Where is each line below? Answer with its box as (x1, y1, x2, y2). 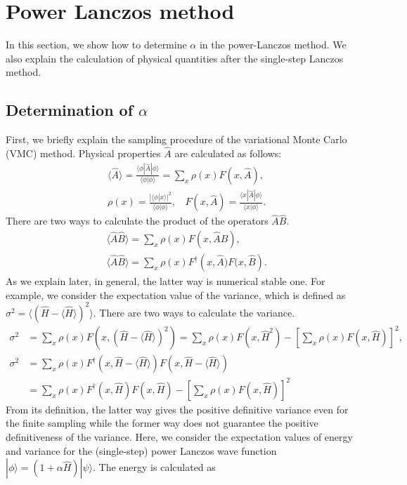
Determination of (6, 99, 134, 121)
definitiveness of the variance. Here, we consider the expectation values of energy (6, 430, 353, 444)
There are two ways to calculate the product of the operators (6, 213, 269, 228)
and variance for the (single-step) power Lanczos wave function (6, 443, 277, 458)
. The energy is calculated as (93, 460, 216, 474)
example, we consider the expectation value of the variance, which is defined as (6, 287, 346, 302)
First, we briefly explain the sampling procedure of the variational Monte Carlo (6, 132, 347, 147)
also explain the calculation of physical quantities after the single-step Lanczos (6, 51, 344, 65)
